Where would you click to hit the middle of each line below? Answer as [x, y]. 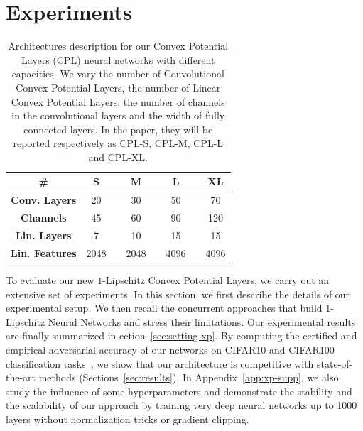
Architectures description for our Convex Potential [118, 46]
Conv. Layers [44, 200]
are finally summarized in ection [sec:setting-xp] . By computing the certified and [181, 335]
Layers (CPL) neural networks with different [118, 59]
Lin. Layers [44, 235]
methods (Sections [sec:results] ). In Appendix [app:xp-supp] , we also [189, 377]
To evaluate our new [50, 279]
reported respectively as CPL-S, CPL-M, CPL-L [118, 143]
